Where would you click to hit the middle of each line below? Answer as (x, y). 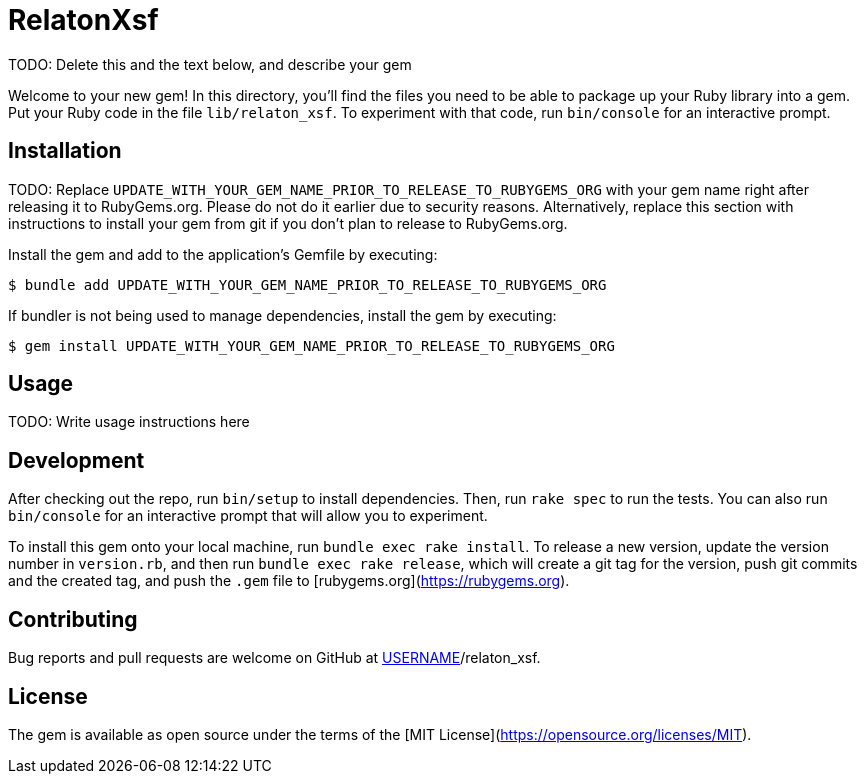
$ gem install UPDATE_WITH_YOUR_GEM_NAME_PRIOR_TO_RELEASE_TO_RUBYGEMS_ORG (311, 345)
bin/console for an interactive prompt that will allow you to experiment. (248, 516)
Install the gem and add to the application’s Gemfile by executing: (223, 254)
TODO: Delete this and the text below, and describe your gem (210, 64)
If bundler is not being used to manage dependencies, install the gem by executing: (282, 315)
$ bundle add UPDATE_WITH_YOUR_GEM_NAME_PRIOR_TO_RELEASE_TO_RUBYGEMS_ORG (307, 284)
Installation (65, 151)
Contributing (73, 619)
